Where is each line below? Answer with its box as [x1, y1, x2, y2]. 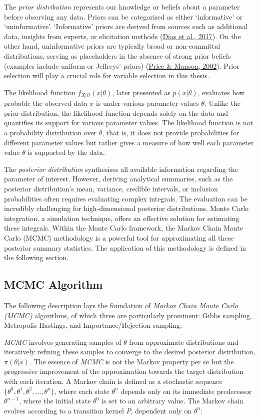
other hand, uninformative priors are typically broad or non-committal [4, 41, 220, 51]
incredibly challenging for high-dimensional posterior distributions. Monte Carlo [4, 203, 249, 214]
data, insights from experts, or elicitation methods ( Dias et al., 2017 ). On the [4, 31, 241, 41]
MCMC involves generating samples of [4, 336, 121, 347]
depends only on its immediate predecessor [120, 385, 252, 396]
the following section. [4, 252, 69, 263]
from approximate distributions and [129, 336, 238, 347]
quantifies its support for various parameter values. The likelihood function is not [4, 117, 253, 128]
